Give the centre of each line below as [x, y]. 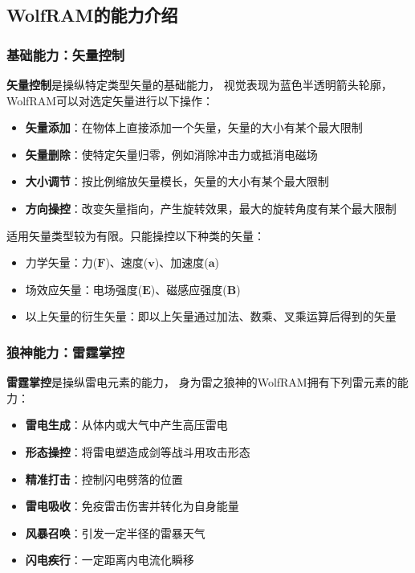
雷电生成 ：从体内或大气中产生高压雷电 [126, 425]
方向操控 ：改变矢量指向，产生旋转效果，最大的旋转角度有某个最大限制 [211, 208]
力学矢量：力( [61, 262]
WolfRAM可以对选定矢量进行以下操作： [110, 100]
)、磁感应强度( [189, 289]
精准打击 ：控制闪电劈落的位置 [104, 479]
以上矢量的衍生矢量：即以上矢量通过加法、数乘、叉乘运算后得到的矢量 [211, 316]
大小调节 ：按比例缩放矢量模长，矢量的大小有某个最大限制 [177, 181]
